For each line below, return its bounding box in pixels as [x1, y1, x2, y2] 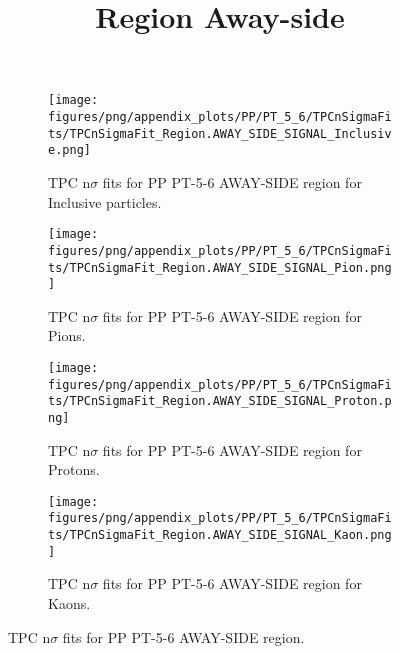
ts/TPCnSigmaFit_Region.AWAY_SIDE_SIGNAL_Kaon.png [48, 528, 392, 543]
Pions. [48, 325, 86, 346]
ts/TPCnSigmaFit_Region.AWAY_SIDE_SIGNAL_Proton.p [48, 394, 392, 409]
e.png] [48, 143, 91, 158]
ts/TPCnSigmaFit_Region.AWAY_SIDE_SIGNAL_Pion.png [48, 260, 392, 275]
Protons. [48, 459, 100, 480]
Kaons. [48, 593, 91, 614]
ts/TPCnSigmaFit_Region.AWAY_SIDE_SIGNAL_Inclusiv [48, 126, 392, 141]
